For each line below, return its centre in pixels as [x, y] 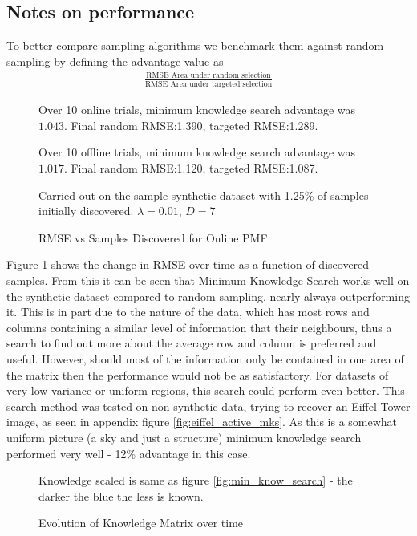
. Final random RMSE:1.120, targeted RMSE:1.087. [191, 168]
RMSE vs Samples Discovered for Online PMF [153, 237]
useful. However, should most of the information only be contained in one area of [205, 358]
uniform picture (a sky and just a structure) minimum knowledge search [184, 437]
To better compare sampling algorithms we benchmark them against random [195, 45]
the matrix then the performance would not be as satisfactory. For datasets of [198, 374]
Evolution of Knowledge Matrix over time [141, 523]
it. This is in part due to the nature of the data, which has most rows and [188, 312]
